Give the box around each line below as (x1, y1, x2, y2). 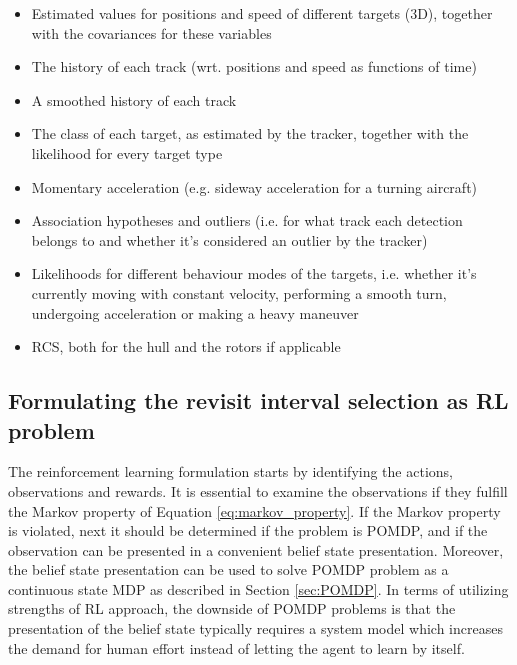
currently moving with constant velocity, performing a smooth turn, (31, 282, 447, 303)
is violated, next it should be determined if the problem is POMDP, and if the (8, 520, 488, 541)
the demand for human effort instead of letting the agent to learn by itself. (8, 637, 465, 658)
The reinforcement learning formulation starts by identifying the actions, (8, 461, 453, 482)
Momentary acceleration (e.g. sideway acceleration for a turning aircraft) (31, 176, 478, 197)
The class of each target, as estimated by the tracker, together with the (31, 123, 469, 144)
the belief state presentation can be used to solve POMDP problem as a (8, 559, 449, 580)
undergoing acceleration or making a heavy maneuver (31, 302, 359, 323)
